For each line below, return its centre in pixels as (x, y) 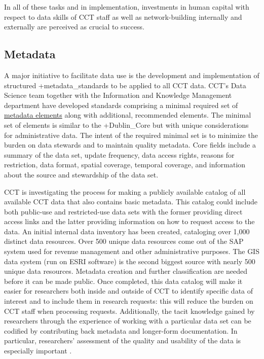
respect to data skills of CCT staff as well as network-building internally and (123, 16)
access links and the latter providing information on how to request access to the (129, 221)
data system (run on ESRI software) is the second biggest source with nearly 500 (130, 261)
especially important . (38, 351)
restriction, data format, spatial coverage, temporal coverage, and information (125, 165)
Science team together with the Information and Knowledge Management (118, 95)
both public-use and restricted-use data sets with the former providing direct (123, 211)
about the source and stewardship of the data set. (81, 174)
